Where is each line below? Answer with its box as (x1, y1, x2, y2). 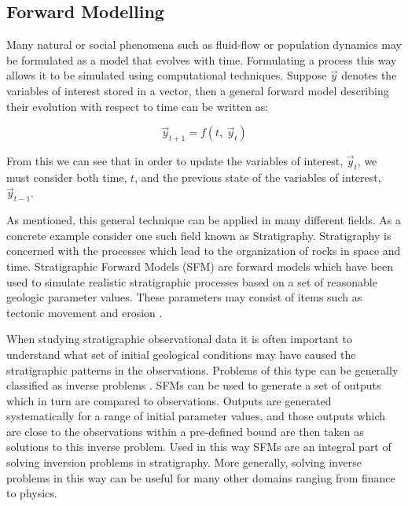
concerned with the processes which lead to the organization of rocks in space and (6, 242, 401, 259)
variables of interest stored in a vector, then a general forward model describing (6, 82, 389, 98)
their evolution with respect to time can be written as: (6, 98, 269, 114)
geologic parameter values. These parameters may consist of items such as (6, 289, 362, 305)
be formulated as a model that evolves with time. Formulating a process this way (6, 51, 397, 68)
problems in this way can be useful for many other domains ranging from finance (6, 469, 395, 486)
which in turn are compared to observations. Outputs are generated (6, 392, 332, 408)
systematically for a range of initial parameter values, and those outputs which (6, 408, 385, 424)
